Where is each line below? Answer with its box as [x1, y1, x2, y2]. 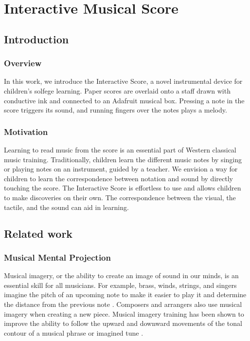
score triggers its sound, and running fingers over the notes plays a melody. [4, 105, 227, 115]
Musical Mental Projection [4, 251, 111, 263]
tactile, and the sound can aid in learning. [4, 202, 129, 212]
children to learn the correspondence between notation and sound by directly [4, 173, 233, 183]
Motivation [4, 125, 48, 137]
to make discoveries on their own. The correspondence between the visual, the [4, 192, 236, 202]
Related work [4, 226, 73, 241]
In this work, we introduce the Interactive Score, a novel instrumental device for [4, 76, 243, 86]
